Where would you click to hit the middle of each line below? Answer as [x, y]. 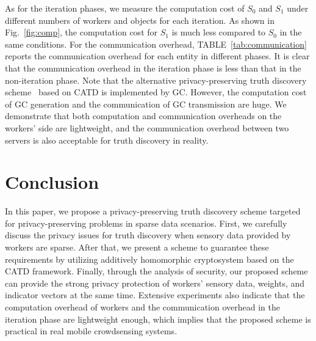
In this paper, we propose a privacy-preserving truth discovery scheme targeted [153, 211]
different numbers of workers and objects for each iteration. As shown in [140, 20]
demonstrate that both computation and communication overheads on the [143, 116]
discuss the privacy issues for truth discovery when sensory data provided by [148, 235]
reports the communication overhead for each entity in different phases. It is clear [157, 56]
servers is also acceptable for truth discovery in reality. [107, 140]
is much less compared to [219, 32]
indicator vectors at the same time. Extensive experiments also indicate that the [155, 295]
